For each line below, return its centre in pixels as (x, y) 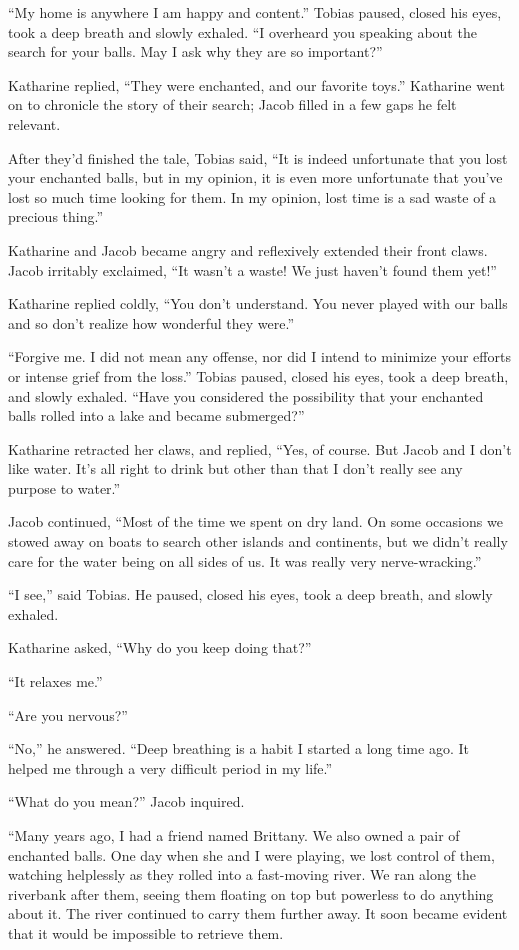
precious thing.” (56, 216)
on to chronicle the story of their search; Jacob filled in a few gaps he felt (232, 104)
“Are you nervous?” (68, 714)
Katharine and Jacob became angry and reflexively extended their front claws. (248, 249)
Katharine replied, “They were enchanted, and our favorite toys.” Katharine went (256, 84)
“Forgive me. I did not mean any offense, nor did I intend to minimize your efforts (259, 356)
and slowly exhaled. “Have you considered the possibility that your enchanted (246, 395)
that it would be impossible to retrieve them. (146, 932)
